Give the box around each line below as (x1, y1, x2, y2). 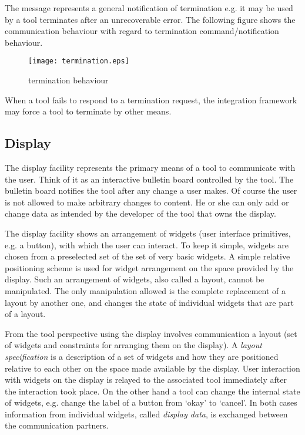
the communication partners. (5, 419, 109, 431)
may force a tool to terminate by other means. (5, 105, 172, 117)
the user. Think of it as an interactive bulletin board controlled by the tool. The (5, 173, 294, 185)
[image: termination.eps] (28, 57, 129, 66)
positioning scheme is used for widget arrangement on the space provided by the (5, 261, 294, 274)
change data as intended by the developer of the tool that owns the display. (5, 207, 276, 220)
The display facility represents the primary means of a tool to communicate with (5, 161, 296, 174)
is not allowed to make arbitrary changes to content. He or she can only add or (5, 195, 289, 208)
